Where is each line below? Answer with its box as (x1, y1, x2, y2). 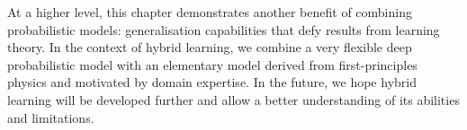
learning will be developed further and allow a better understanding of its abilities (7, 90, 460, 108)
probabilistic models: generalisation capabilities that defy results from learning (7, 20, 440, 39)
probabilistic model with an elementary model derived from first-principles (7, 55, 418, 74)
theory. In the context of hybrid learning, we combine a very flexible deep (7, 38, 412, 56)
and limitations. (7, 108, 94, 126)
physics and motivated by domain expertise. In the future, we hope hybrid (7, 73, 417, 91)
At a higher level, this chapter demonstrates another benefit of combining (7, 3, 412, 21)
